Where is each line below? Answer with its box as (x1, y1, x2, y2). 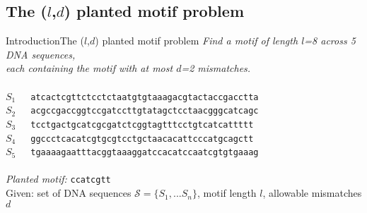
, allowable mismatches (262, 185, 362, 200)
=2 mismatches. (181, 61, 251, 75)
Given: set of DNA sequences (6, 185, 132, 200)
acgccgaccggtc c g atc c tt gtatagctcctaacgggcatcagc (30, 106, 259, 116)
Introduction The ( (6, 33, 84, 48)
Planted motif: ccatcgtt (6, 171, 111, 186)
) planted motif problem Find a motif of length (95, 33, 298, 48)
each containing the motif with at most (6, 61, 173, 75)
